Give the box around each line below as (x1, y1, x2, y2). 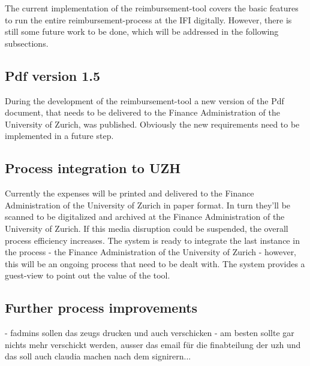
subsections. (5, 37, 49, 49)
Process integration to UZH (5, 159, 181, 177)
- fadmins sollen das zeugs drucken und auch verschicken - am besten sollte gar (5, 326, 294, 339)
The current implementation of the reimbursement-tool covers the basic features (5, 2, 299, 14)
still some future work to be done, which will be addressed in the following (5, 25, 279, 38)
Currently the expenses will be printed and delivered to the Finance (5, 187, 254, 199)
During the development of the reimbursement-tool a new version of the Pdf (5, 94, 284, 107)
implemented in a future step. (5, 129, 114, 142)
